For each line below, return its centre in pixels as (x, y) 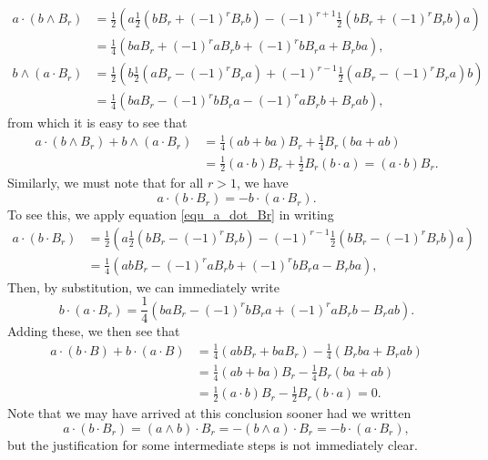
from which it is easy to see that (97, 123)
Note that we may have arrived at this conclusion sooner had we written (209, 413)
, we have (262, 183)
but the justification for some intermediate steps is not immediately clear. (213, 444)
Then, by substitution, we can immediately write (143, 286)
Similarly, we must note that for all (106, 183)
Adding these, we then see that (94, 331)
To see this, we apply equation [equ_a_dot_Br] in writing (171, 215)
